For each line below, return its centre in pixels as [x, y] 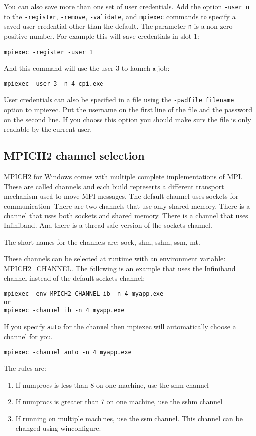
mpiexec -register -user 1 [48, 52]
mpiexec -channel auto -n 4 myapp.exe [68, 352]
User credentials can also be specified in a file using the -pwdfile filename [119, 100]
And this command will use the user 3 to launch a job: [87, 68]
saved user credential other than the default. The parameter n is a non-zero [118, 26]
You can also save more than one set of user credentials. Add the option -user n [127, 6]
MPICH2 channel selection [74, 156]
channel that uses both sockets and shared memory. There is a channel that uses [126, 215]
